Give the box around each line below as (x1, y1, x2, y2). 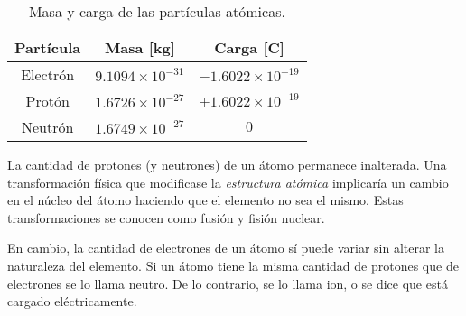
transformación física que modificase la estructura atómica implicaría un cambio (7, 172, 449, 191)
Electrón (21, 64, 75, 85)
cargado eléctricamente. (7, 292, 137, 311)
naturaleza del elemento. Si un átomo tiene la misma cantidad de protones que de (7, 256, 459, 274)
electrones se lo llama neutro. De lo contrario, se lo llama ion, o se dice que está (7, 274, 448, 293)
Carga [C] (214, 37, 284, 58)
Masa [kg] (104, 37, 175, 58)
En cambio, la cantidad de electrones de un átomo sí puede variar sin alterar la (7, 238, 444, 257)
